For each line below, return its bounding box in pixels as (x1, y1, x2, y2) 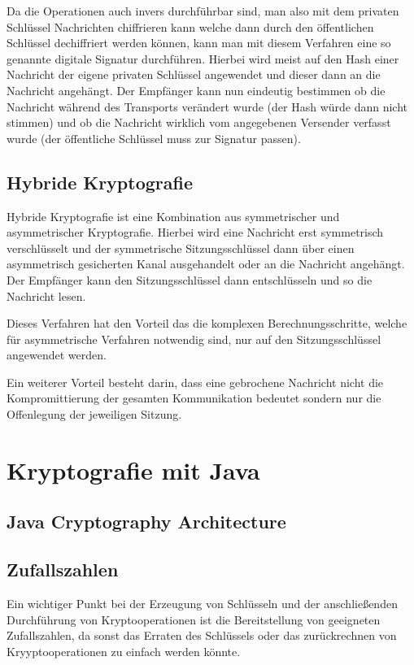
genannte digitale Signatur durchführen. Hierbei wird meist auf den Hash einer (7, 50, 399, 67)
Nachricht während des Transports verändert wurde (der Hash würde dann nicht (7, 98, 408, 115)
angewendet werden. (7, 346, 107, 363)
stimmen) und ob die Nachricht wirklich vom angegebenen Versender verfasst (7, 114, 391, 131)
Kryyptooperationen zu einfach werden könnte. (7, 642, 241, 659)
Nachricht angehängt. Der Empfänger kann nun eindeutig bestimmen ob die (7, 81, 386, 98)
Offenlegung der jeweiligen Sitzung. (7, 406, 182, 423)
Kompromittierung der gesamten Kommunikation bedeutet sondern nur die (7, 389, 381, 406)
